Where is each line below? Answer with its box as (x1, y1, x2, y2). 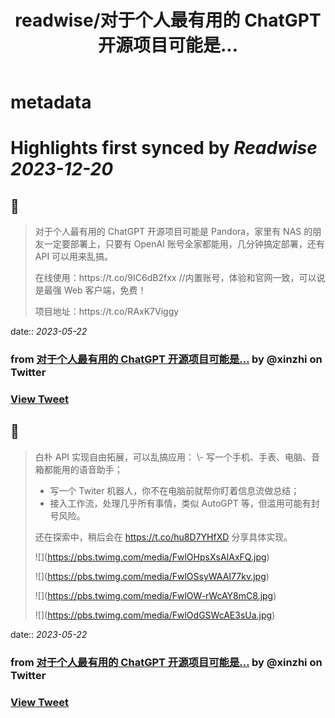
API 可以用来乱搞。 (34, 251, 114, 263)
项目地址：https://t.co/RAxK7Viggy (34, 306, 180, 318)
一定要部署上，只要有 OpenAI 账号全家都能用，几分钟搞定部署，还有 (43, 238, 325, 250)
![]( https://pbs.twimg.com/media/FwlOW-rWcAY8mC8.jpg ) (34, 589, 277, 601)
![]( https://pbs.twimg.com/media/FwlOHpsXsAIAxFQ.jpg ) (34, 551, 270, 563)
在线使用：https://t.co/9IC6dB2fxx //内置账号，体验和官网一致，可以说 (34, 272, 326, 284)
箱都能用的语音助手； (34, 463, 123, 475)
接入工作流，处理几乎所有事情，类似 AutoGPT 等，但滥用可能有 (49, 497, 312, 509)
